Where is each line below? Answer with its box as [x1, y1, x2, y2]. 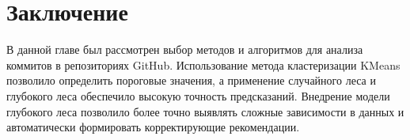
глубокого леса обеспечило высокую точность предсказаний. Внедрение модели [6, 87, 390, 104]
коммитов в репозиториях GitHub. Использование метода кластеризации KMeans [6, 56, 401, 73]
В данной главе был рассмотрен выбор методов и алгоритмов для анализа [6, 41, 363, 58]
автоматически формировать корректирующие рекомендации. [6, 119, 300, 135]
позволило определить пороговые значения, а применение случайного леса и [6, 72, 376, 89]
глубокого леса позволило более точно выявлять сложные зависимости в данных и [6, 103, 404, 119]
